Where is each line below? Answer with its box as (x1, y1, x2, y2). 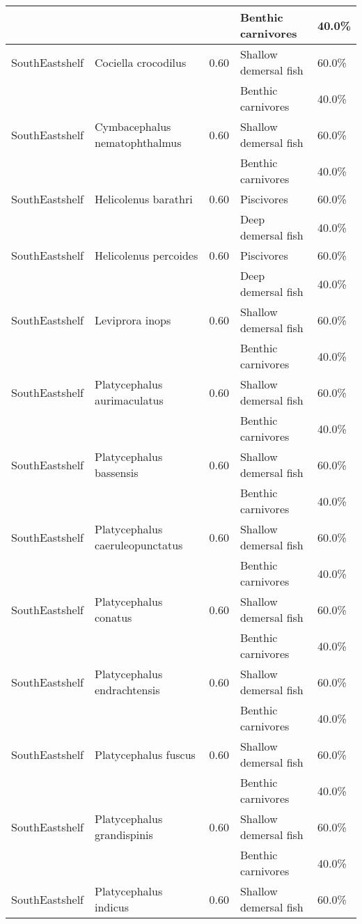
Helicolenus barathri (94, 191, 193, 207)
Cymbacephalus (94, 118, 171, 134)
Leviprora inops (94, 311, 171, 328)
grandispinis (94, 827, 153, 843)
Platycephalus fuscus (94, 746, 196, 762)
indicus (94, 899, 129, 915)
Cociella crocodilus (94, 54, 187, 70)
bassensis (94, 464, 139, 480)
